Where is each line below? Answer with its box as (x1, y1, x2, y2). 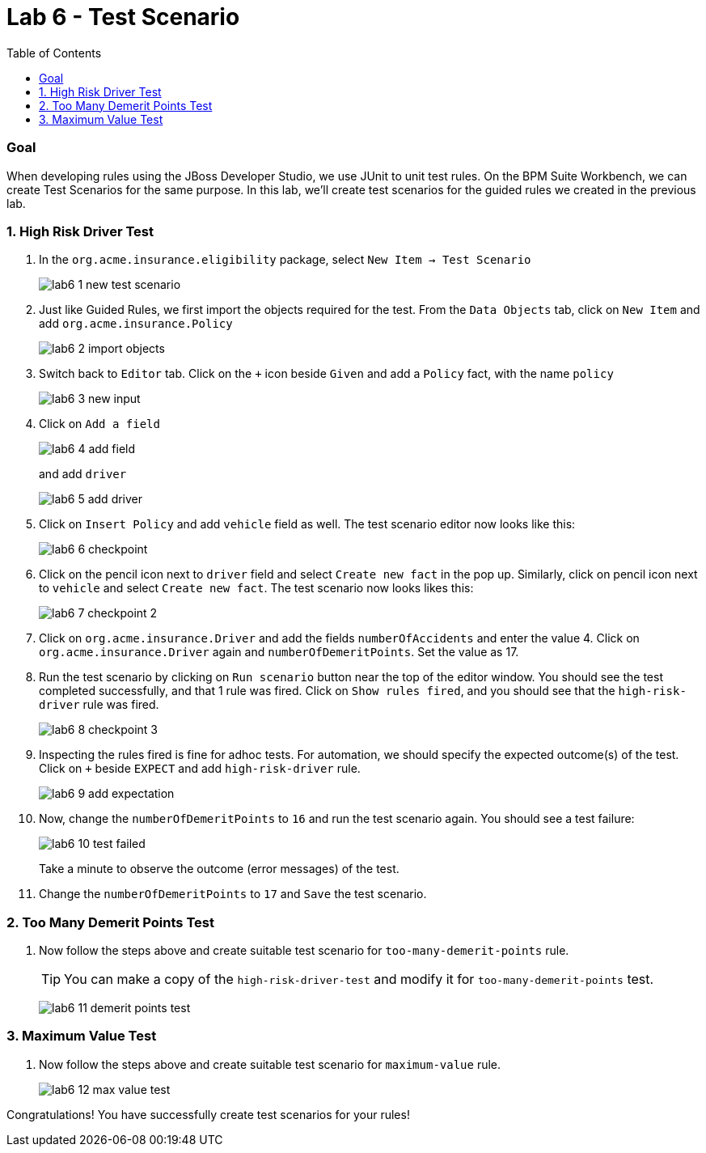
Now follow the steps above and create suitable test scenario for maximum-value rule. (39, 1057, 501, 1071)
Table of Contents (6, 45, 102, 60)
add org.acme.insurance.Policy (39, 316, 233, 331)
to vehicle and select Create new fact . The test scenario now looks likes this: (39, 581, 474, 596)
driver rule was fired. (39, 697, 159, 712)
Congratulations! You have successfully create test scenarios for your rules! (6, 1107, 410, 1121)
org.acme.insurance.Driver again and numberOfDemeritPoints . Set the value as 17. (39, 645, 519, 659)
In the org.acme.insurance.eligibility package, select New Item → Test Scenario (39, 252, 531, 267)
